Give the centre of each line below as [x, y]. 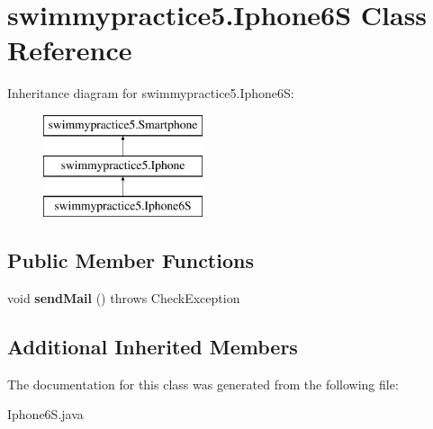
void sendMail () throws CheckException [124, 298]
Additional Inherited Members [153, 347]
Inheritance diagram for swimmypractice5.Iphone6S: [151, 93]
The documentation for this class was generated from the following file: [203, 384]
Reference [70, 50]
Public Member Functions [131, 260]
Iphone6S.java [45, 414]
